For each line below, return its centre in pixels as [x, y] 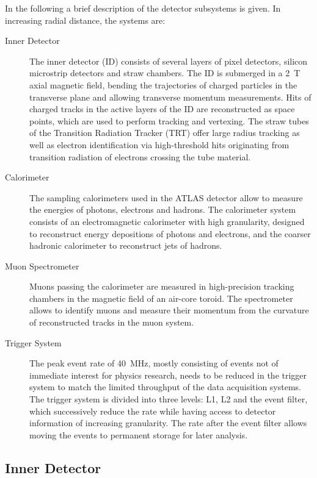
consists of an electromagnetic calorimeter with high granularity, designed [167, 221]
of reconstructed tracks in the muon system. [112, 322]
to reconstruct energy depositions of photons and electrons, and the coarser [170, 233]
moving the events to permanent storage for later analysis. [139, 434]
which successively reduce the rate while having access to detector [153, 411]
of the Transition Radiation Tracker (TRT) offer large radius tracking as [165, 133]
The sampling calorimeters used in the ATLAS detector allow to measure [166, 197]
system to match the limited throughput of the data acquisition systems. [165, 387]
